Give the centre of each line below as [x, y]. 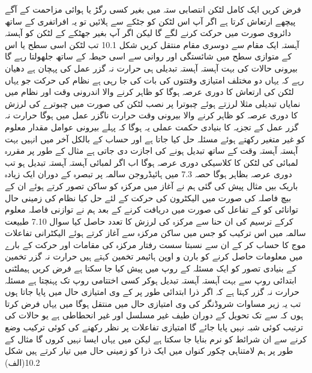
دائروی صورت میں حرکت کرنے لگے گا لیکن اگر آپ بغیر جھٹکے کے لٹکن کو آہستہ [148, 33]
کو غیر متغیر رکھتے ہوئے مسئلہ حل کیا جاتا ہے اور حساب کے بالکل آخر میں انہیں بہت [155, 138]
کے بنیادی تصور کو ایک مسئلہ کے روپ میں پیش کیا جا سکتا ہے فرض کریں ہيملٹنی [151, 268]
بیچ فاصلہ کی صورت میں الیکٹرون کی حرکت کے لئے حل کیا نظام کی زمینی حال [148, 197]
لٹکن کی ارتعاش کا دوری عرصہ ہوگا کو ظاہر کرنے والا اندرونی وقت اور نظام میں [149, 92]
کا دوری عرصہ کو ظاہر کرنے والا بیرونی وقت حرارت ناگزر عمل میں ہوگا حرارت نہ [151, 115]
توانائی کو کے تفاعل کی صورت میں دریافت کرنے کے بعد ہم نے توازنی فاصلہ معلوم [151, 209]
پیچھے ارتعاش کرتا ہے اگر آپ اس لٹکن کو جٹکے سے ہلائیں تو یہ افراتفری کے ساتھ [150, 21]
